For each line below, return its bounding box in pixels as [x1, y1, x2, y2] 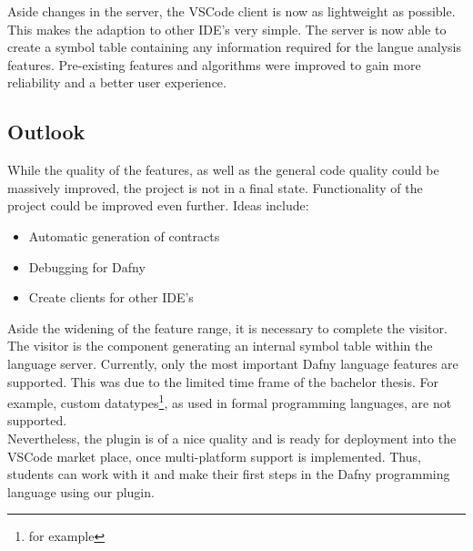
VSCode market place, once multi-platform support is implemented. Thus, [7, 446, 421, 465]
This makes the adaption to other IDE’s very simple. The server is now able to [7, 19, 447, 38]
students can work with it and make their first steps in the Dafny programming [7, 464, 450, 484]
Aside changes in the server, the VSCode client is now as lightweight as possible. [7, 2, 456, 20]
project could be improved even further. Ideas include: [7, 196, 309, 215]
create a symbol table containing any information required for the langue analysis [7, 37, 462, 56]
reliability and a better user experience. [7, 73, 226, 92]
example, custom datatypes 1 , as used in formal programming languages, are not [7, 391, 452, 412]
